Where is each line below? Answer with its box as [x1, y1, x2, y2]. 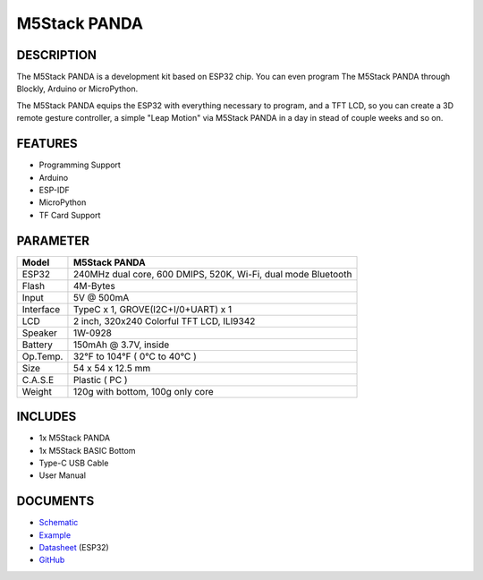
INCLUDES [16, 409, 77, 424]
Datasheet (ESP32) [38, 542, 109, 552]
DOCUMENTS [16, 493, 95, 509]
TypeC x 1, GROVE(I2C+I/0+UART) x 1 [72, 303, 233, 315]
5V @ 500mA [72, 291, 130, 303]
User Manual [38, 470, 87, 481]
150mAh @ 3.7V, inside [72, 338, 170, 351]
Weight [21, 385, 53, 397]
